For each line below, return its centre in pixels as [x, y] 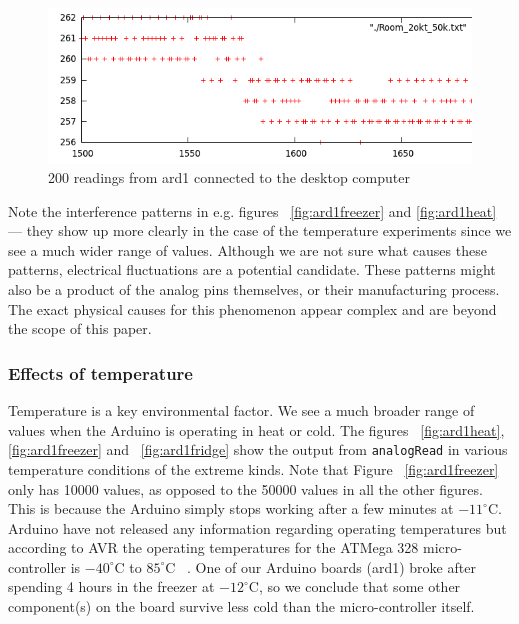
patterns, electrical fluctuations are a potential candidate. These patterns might [252, 269]
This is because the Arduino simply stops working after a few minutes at [231, 508]
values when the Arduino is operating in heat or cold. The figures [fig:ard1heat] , [256, 429]
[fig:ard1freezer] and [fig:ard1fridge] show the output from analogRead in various [258, 449]
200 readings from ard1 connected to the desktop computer [229, 177]
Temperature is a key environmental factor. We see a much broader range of [241, 410]
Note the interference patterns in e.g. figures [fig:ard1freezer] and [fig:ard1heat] [252, 210]
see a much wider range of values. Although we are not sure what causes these [247, 249]
